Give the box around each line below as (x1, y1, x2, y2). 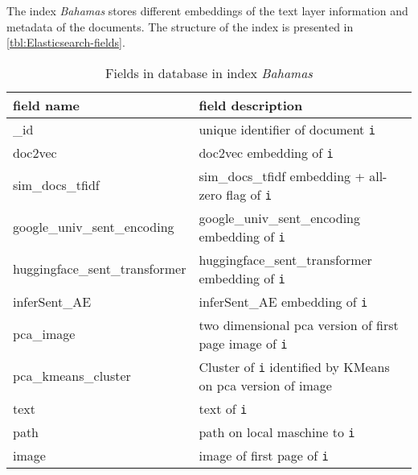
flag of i (226, 184, 272, 204)
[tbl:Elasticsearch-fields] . (6, 34, 125, 51)
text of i (199, 399, 248, 418)
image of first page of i (199, 445, 329, 465)
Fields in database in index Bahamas (105, 63, 313, 82)
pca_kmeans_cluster (13, 366, 131, 386)
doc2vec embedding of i (199, 142, 334, 162)
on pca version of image (199, 375, 332, 394)
